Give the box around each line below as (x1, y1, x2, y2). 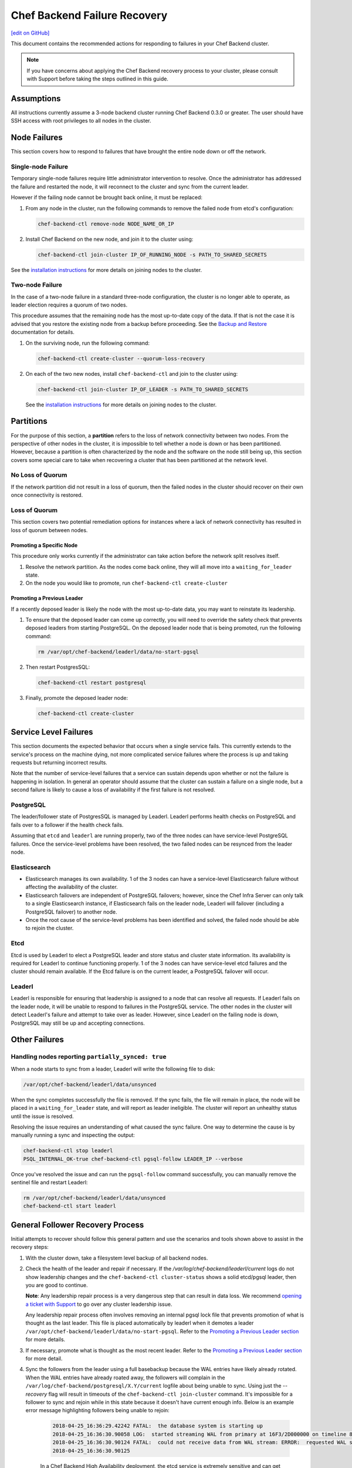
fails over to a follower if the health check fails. (11, 821, 124, 828)
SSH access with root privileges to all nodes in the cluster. (11, 117, 152, 124)
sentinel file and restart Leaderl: (11, 1179, 88, 1186)
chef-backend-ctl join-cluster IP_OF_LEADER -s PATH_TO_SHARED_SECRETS (38, 386, 249, 393)
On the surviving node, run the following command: (25, 339, 150, 346)
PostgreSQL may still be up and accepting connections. (11, 1019, 145, 1026)
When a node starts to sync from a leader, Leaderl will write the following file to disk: (11, 1065, 215, 1072)
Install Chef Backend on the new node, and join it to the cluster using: (25, 235, 194, 243)
